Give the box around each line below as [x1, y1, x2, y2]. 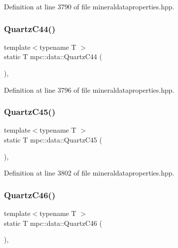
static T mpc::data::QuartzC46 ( [4, 217, 102, 228]
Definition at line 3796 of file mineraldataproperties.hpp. [4, 84, 175, 95]
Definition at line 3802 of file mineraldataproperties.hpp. [4, 168, 175, 178]
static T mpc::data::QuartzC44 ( [4, 51, 102, 62]
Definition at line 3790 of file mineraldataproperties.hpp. [4, 1, 175, 11]
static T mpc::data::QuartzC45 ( [4, 135, 102, 144]
